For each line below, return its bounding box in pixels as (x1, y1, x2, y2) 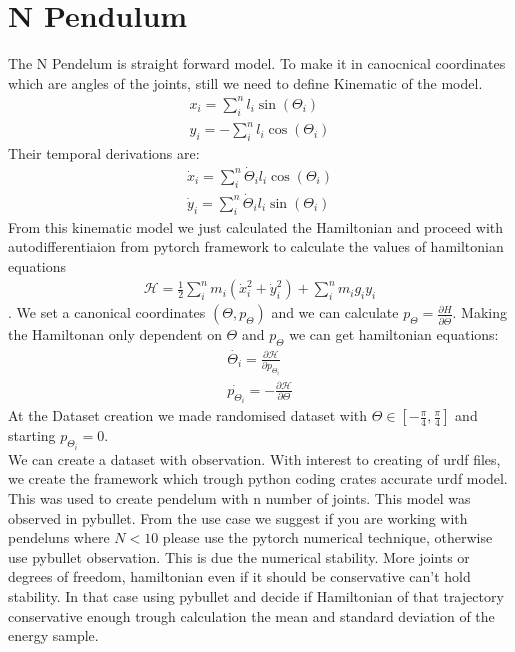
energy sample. (8, 625, 99, 646)
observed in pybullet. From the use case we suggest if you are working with (8, 507, 468, 528)
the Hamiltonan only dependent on (8, 324, 222, 345)
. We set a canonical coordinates (8, 302, 206, 323)
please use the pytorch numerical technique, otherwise (162, 527, 493, 548)
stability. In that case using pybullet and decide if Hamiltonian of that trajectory (8, 585, 504, 606)
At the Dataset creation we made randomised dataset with (8, 405, 368, 426)
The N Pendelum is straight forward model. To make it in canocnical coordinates (8, 53, 506, 74)
